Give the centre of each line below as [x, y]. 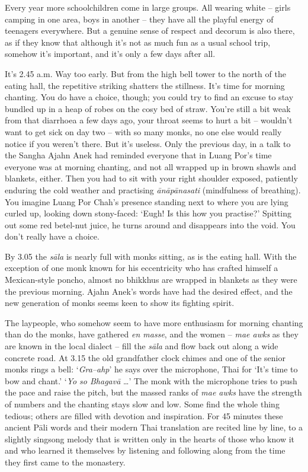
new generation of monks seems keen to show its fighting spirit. [120, 303]
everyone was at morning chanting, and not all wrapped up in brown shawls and [150, 166]
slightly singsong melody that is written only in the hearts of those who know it [150, 438]
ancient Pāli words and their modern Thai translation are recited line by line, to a [154, 427]
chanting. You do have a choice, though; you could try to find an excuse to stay [149, 97]
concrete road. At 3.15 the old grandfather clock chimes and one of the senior [145, 357]
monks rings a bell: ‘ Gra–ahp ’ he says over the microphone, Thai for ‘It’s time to [151, 369]
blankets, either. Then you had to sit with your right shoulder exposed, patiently [151, 178]
